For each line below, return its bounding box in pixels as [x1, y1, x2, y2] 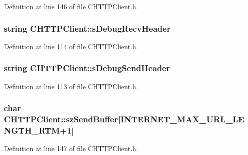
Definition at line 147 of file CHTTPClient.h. [4, 143, 138, 154]
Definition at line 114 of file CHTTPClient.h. [4, 41, 138, 51]
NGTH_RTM [4, 124, 60, 136]
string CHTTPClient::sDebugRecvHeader [4, 22, 171, 34]
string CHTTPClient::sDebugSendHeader [4, 62, 170, 74]
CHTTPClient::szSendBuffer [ [4, 113, 121, 125]
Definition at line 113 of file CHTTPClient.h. [4, 81, 138, 91]
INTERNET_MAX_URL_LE [120, 113, 245, 125]
